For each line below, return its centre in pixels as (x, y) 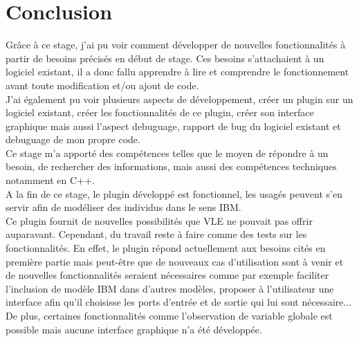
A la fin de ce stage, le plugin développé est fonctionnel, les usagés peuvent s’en (174, 193)
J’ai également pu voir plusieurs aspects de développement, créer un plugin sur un (179, 99)
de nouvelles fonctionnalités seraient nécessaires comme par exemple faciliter (167, 275)
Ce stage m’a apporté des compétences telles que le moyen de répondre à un (167, 153)
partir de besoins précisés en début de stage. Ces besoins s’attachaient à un (165, 58)
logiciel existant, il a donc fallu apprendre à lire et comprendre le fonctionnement (177, 72)
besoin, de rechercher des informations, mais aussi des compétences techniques (171, 166)
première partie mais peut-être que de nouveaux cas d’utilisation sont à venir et (175, 261)
